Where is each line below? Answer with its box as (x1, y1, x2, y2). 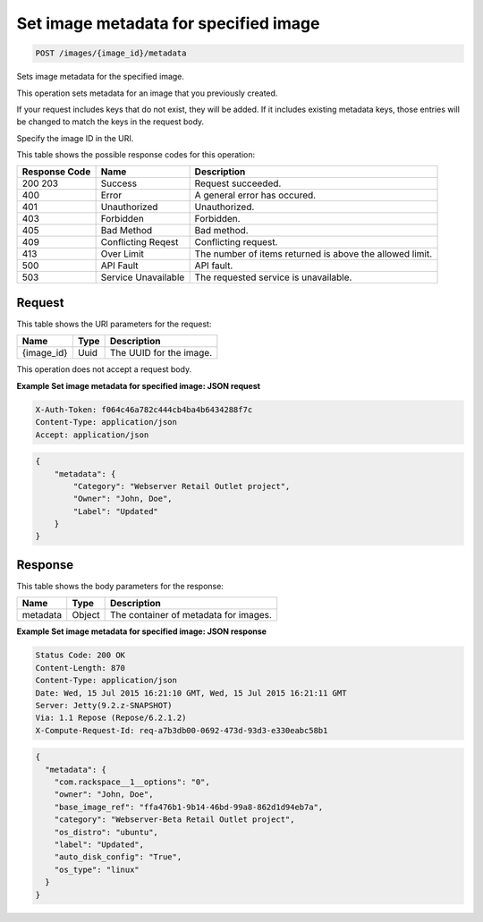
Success (100, 177, 138, 190)
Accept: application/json (35, 429, 149, 440)
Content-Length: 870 (35, 663, 125, 672)
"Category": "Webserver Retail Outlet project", (72, 481, 291, 491)
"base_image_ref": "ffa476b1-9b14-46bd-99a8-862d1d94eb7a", (54, 801, 324, 812)
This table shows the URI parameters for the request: (16, 318, 212, 329)
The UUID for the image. (109, 347, 213, 359)
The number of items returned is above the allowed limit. (194, 248, 433, 260)
